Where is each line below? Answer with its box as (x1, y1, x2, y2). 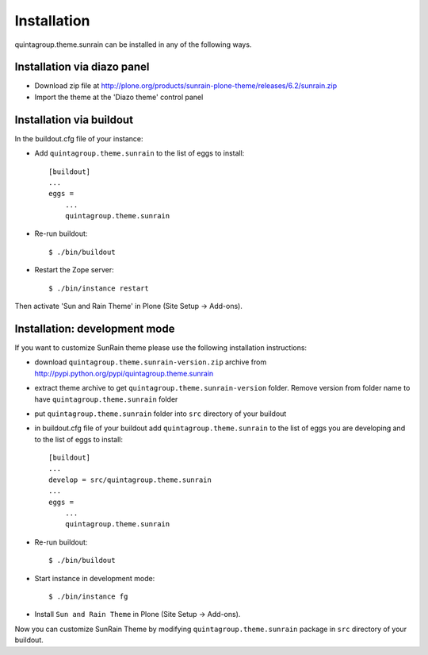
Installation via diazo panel (14, 60, 150, 74)
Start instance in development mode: (34, 573, 155, 583)
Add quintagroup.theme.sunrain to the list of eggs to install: (34, 148, 245, 158)
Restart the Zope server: (34, 265, 114, 275)
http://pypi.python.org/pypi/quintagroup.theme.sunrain (34, 368, 214, 378)
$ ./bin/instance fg (48, 591, 128, 601)
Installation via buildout (14, 113, 134, 126)
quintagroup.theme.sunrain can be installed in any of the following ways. (14, 40, 252, 49)
